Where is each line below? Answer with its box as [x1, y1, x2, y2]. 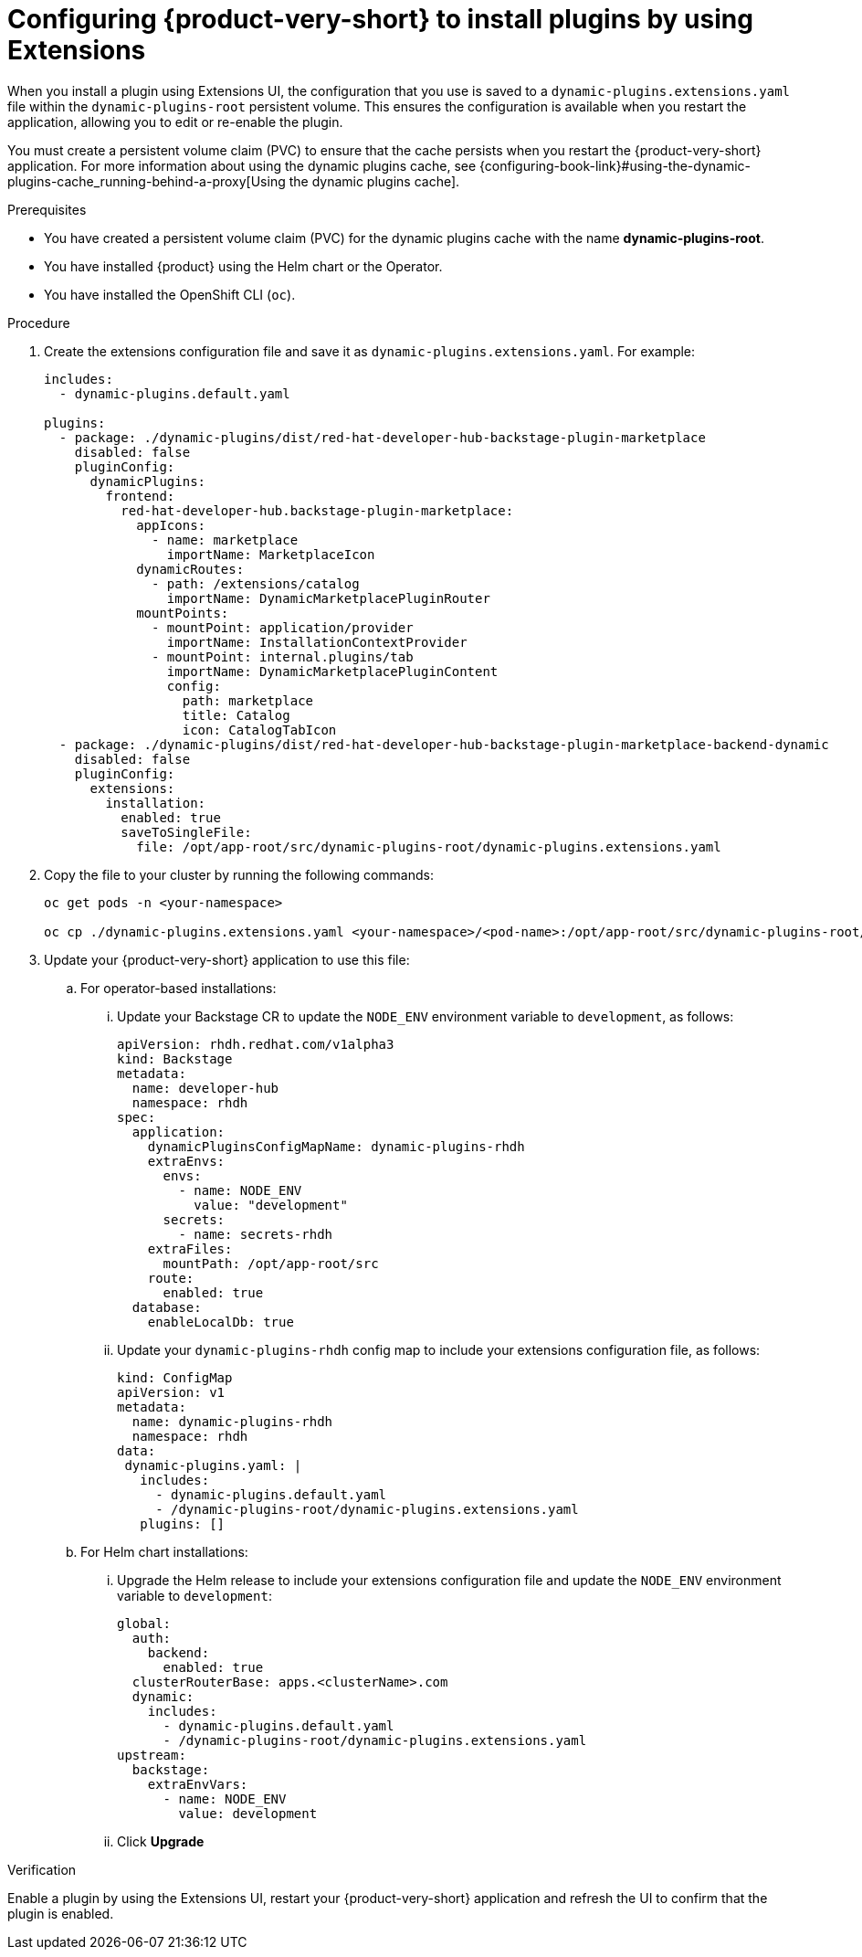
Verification [7, 1861, 77, 1878]
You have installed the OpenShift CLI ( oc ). [44, 286, 296, 302]
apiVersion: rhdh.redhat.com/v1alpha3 [117, 1036, 394, 1052]
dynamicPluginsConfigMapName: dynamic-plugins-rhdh [147, 1138, 525, 1154]
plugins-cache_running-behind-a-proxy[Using [7, 173, 286, 189]
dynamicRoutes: [136, 561, 245, 577]
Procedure [7, 314, 70, 331]
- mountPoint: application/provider [152, 619, 414, 635]
